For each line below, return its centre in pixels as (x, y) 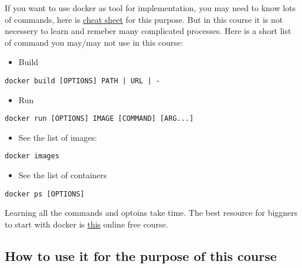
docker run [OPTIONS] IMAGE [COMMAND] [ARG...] (99, 119)
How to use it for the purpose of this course (141, 255)
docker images (32, 156)
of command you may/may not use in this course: (94, 42)
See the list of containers (63, 175)
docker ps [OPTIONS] (45, 194)
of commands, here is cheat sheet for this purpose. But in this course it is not (144, 19)
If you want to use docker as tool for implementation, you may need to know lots (150, 8)
